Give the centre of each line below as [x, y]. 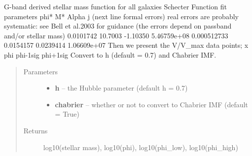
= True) [67, 114]
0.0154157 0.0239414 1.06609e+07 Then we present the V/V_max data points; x [126, 45]
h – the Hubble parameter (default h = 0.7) [121, 88]
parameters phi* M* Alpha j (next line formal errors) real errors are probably [121, 16]
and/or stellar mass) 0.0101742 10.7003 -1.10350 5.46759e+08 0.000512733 [116, 35]
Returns [36, 130]
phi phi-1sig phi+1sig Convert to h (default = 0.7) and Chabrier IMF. [110, 54]
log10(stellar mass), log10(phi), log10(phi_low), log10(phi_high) [141, 147]
